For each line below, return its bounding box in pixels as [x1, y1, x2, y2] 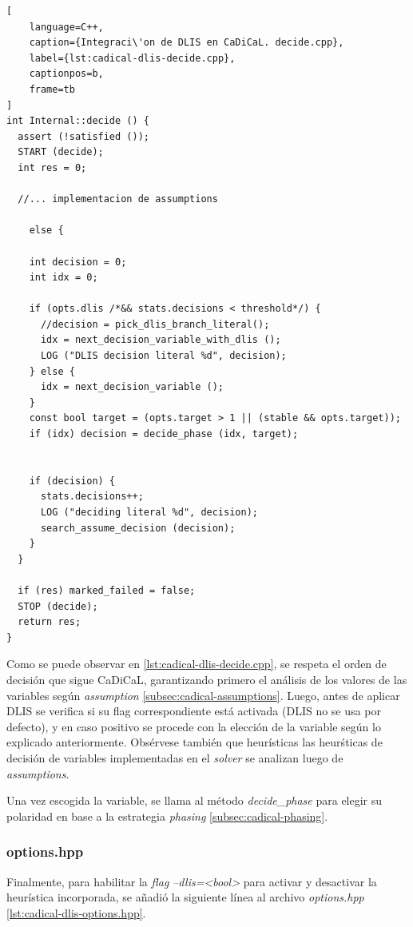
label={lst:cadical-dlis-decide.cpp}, [29, 52, 236, 64]
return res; [18, 616, 81, 628]
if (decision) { [29, 475, 116, 487]
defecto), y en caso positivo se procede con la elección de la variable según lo [6, 718, 381, 734]
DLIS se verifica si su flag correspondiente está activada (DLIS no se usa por [6, 702, 381, 719]
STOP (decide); [18, 600, 98, 612]
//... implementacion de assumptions [18, 193, 218, 205]
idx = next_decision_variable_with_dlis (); [40, 334, 281, 346]
